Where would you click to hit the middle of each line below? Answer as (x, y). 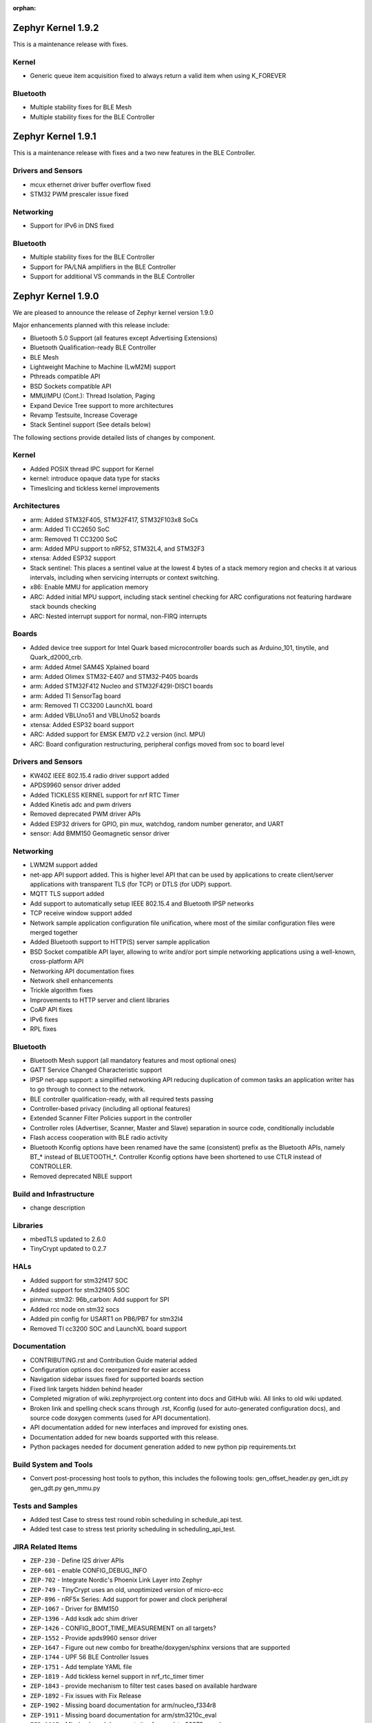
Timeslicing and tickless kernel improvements (95, 488)
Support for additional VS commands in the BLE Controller (113, 276)
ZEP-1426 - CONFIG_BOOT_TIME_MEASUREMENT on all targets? (123, 1628)
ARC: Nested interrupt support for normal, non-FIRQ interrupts (118, 616)
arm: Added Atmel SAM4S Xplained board (90, 667)
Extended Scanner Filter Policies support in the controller (111, 1118)
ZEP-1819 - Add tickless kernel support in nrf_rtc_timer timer (117, 1676)
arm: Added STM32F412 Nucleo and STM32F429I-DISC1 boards (122, 686)
